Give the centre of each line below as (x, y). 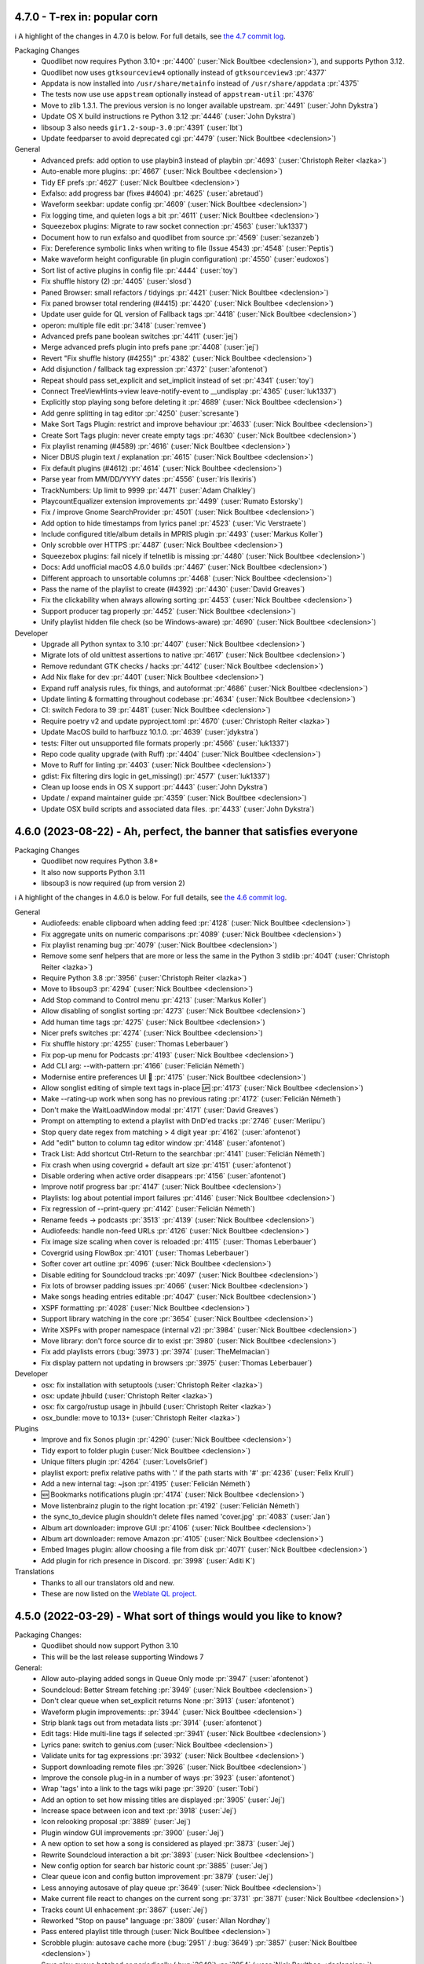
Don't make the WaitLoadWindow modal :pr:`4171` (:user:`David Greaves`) (160, 1110)
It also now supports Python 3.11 (93, 872)
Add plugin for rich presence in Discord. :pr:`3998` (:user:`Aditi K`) (148, 1560)
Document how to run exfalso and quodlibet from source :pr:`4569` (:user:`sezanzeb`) (180, 237)
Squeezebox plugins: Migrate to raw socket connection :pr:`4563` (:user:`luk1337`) (175, 226)
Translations (35, 1572)
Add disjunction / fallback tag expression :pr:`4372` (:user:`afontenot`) (155, 369)
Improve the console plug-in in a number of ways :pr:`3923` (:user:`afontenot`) (168, 1777)
